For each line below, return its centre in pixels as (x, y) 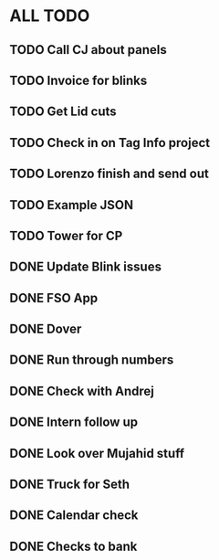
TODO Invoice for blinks (78, 80)
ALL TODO (50, 16)
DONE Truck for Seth (70, 485)
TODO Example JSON (72, 205)
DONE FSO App (54, 298)
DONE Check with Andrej (82, 391)
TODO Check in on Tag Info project (110, 143)
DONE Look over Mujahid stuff (97, 453)
